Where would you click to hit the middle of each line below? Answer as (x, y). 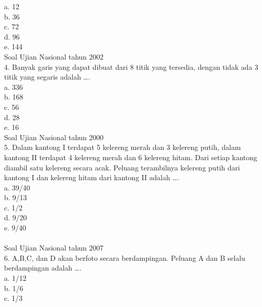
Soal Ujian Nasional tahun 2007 (54, 248)
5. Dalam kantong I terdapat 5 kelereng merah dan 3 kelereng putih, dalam (123, 147)
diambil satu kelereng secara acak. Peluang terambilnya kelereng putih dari (122, 167)
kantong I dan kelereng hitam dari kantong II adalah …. (92, 177)
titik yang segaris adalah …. (47, 77)
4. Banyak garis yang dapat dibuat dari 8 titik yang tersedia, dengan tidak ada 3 (131, 66)
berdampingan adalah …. (43, 268)
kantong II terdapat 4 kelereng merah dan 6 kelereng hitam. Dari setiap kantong (131, 157)
